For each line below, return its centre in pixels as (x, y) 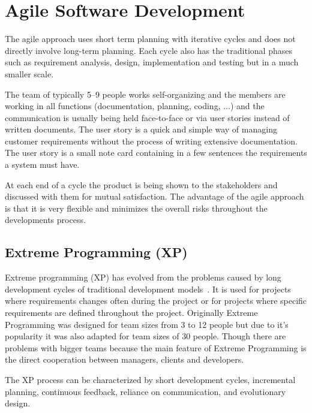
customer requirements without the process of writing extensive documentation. (151, 141)
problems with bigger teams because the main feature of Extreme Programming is (156, 347)
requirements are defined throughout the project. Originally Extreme (131, 313)
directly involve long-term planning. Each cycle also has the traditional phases (148, 50)
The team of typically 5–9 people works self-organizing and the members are (145, 94)
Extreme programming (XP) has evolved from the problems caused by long (143, 277)
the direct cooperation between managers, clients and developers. (124, 359)
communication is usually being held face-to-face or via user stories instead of (147, 117)
